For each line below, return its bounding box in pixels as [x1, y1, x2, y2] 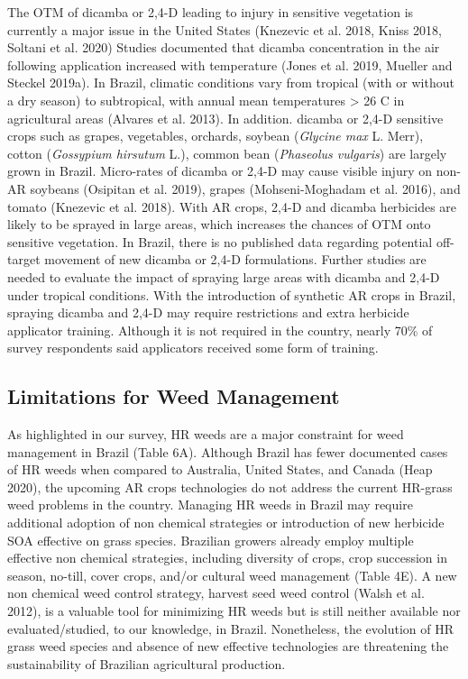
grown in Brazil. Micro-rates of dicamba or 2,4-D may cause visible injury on [7, 161, 433, 180]
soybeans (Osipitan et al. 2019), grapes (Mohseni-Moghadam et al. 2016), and [30, 179, 461, 197]
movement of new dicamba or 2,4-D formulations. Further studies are [44, 250, 427, 269]
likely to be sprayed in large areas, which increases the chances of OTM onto [7, 215, 431, 234]
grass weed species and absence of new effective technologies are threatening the [7, 637, 449, 656]
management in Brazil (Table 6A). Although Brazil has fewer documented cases [7, 442, 448, 461]
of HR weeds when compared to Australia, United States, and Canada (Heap [7, 460, 433, 479]
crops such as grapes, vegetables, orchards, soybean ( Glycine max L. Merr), [7, 126, 424, 145]
